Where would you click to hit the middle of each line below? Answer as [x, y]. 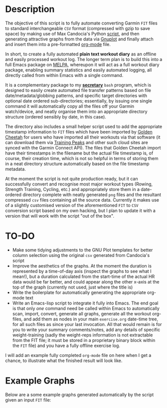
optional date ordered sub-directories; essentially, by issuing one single [79, 100]
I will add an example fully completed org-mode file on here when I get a [78, 355]
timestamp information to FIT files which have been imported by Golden [79, 131]
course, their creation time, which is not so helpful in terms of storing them [82, 158]
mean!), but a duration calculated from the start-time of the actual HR [83, 276]
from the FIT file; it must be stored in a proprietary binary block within [84, 340]
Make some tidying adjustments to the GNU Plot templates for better [83, 250]
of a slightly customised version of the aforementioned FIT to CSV [72, 205]
